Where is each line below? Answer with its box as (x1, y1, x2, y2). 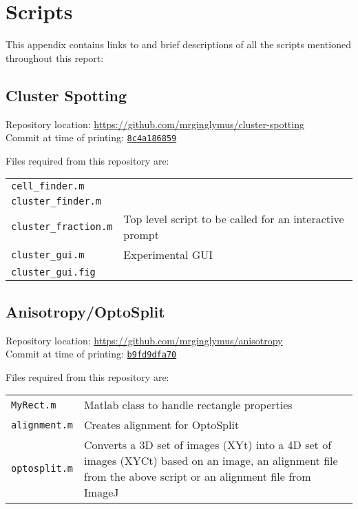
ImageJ (84, 484, 119, 501)
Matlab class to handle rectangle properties (84, 397, 293, 413)
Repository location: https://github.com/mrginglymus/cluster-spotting (6, 116, 304, 131)
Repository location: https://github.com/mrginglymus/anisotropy (6, 333, 283, 347)
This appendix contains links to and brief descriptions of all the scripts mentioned (6, 37, 351, 52)
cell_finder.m (11, 180, 85, 192)
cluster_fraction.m (11, 221, 113, 233)
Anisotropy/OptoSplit (6, 300, 165, 322)
